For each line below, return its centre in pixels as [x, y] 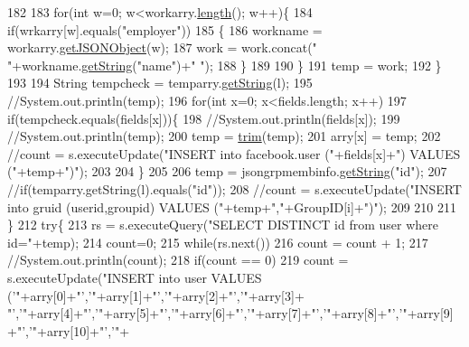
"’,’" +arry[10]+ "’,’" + [73, 330]
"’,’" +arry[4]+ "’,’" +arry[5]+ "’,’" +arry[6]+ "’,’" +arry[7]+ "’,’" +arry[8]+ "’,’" [207, 313]
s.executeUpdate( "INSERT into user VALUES [135, 277]
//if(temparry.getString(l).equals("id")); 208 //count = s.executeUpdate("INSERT [234, 188]
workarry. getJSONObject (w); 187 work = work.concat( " [162, 47]
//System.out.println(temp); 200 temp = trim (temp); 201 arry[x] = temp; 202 [224, 136]
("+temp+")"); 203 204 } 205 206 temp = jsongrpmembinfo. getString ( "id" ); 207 [227, 171]
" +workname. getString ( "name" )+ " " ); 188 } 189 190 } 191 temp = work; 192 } [225, 65]
